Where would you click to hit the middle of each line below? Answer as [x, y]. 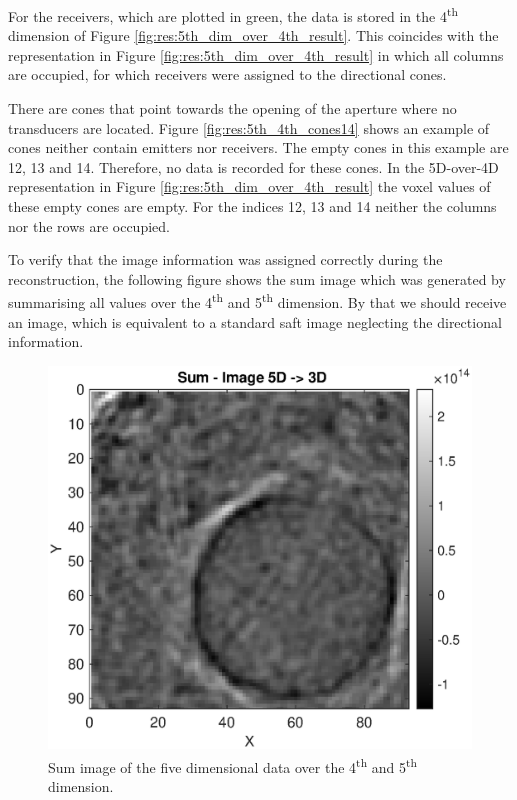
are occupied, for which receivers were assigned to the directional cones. [227, 74]
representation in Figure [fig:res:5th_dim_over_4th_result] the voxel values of [249, 186]
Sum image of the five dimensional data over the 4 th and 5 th [233, 765]
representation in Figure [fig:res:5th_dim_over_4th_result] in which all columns [256, 54]
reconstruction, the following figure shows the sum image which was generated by [257, 278]
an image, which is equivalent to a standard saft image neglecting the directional [255, 321]
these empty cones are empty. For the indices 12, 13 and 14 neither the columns [252, 206]
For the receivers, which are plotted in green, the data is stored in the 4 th [233, 14]
